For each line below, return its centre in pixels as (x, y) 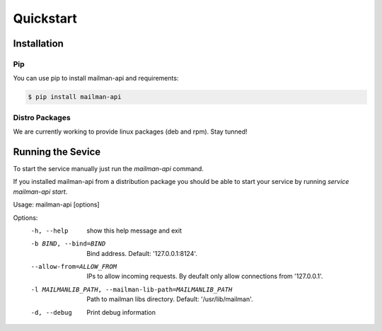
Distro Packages (42, 117)
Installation (38, 43)
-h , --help (50, 231)
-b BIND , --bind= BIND (68, 244)
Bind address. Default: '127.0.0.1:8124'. (142, 253)
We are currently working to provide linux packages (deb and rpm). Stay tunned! (130, 132)
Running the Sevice (57, 152)
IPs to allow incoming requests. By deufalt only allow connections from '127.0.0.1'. (205, 277)
